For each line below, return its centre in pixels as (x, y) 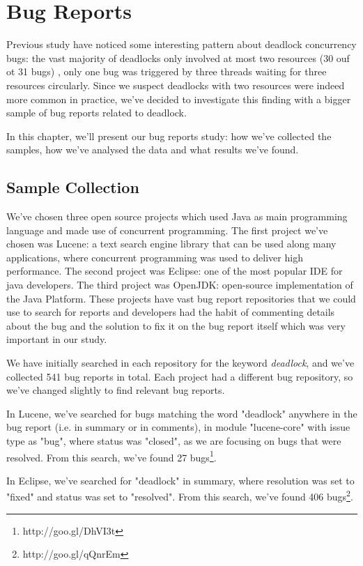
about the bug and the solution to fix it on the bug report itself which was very (176, 325)
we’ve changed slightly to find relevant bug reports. (116, 390)
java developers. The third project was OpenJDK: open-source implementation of (180, 285)
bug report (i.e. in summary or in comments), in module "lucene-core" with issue (178, 427)
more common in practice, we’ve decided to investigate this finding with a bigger (179, 99)
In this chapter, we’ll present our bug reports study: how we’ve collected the (169, 136)
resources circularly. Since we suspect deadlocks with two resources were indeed (176, 85)
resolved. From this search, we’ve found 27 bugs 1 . (111, 456)
